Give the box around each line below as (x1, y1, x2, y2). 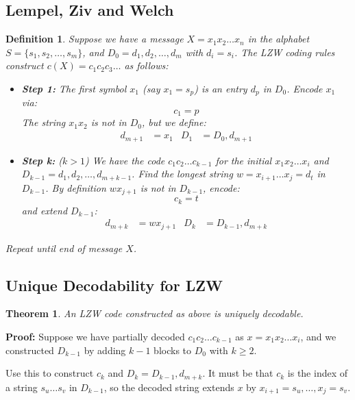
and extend (21, 203, 68, 217)
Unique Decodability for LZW (5, 274, 223, 295)
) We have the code (84, 153, 165, 167)
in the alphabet (247, 32, 310, 46)
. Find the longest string (132, 166, 233, 181)
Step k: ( (21, 153, 62, 167)
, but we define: (141, 115, 206, 129)
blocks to (154, 342, 192, 357)
